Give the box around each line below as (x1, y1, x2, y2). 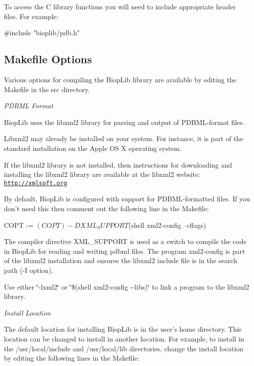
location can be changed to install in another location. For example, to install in (4, 333, 244, 343)
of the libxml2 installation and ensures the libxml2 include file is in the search (4, 255, 237, 266)
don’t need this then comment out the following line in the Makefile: (4, 203, 209, 213)
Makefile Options (4, 51, 92, 67)
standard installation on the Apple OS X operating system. (4, 143, 182, 153)
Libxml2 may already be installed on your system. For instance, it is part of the (4, 133, 243, 144)
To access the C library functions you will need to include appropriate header (4, 1, 236, 11)
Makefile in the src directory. (4, 84, 90, 94)
